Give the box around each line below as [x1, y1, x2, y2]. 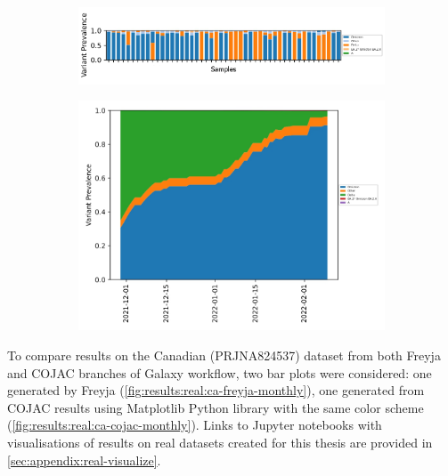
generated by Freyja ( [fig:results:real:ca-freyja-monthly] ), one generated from [7, 381, 425, 399]
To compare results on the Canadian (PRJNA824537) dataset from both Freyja [7, 346, 441, 365]
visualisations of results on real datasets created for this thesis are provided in [7, 432, 433, 451]
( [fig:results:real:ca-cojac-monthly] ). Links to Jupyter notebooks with [7, 415, 382, 434]
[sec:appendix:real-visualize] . [7, 450, 161, 469]
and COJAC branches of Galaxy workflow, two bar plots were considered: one [7, 363, 432, 382]
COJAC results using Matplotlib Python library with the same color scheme [7, 398, 424, 416]
